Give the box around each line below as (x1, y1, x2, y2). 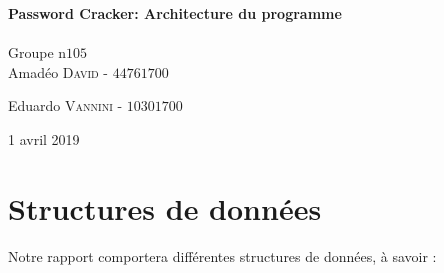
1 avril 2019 (8, 128, 80, 149)
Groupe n (8, 42, 67, 63)
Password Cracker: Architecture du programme (8, 3, 342, 23)
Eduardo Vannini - (8, 95, 123, 116)
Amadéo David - (8, 61, 108, 82)
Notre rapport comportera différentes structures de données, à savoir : (8, 245, 437, 266)
